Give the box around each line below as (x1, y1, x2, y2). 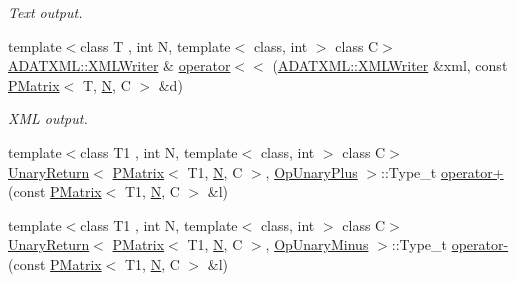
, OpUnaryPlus (265, 161, 358, 182)
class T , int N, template (80, 35, 231, 56)
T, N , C (82, 74, 131, 95)
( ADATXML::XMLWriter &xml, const (272, 55, 508, 76)
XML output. (8, 108, 88, 129)
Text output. (8, 2, 83, 22)
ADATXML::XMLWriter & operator (8, 55, 231, 76)
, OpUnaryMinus (265, 234, 369, 255)
